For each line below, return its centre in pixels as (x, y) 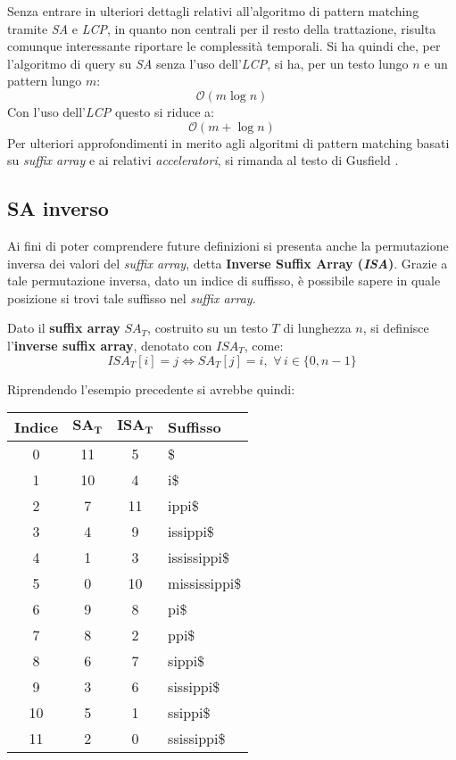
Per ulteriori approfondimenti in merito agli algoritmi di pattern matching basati (228, 142)
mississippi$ (205, 583)
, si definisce (396, 328)
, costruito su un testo (207, 328)
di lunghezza (317, 328)
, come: (264, 345)
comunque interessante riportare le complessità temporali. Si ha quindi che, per (224, 46)
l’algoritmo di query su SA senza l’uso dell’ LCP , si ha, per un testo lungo (208, 63)
